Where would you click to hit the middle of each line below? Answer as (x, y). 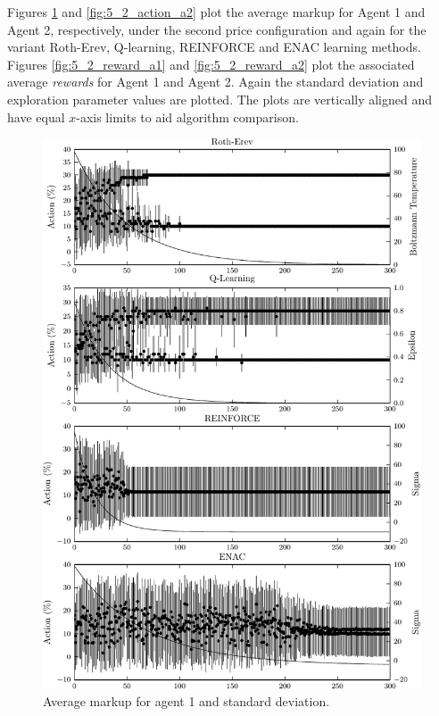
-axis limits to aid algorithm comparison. (187, 117)
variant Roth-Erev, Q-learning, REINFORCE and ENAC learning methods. (214, 47)
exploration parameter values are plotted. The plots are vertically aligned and (220, 99)
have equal (36, 117)
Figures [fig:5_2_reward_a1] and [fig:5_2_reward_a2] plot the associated (211, 64)
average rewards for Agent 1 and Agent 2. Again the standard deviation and (215, 82)
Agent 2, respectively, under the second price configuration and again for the (217, 29)
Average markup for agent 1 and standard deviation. (186, 701)
